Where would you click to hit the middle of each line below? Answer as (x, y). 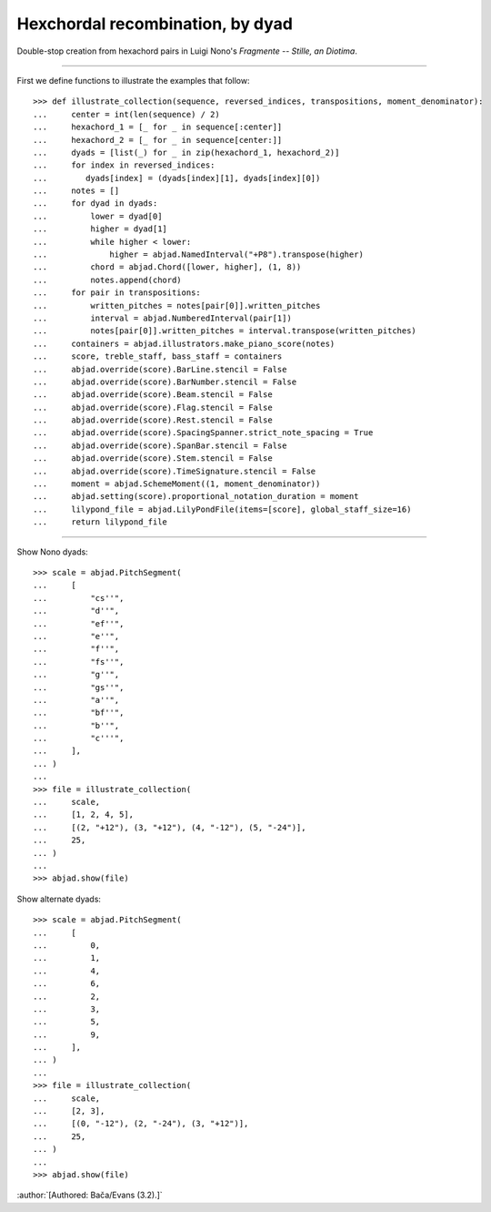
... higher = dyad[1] (100, 229)
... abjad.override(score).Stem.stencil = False (153, 458)
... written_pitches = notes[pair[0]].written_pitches (177, 306)
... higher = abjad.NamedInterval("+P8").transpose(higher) (198, 255)
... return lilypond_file (100, 522)
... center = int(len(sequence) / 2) (126, 114)
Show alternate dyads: (59, 899)
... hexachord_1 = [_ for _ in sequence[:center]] (158, 127)
